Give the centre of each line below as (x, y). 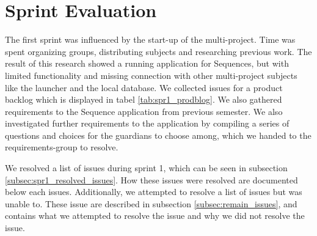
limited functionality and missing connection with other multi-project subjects (151, 75)
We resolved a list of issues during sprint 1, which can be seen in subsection (146, 168)
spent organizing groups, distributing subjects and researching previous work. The (158, 51)
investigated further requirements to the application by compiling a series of (147, 123)
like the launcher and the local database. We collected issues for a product (144, 87)
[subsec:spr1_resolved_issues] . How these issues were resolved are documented (151, 179)
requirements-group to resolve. (62, 147)
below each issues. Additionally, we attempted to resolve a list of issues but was (154, 192)
